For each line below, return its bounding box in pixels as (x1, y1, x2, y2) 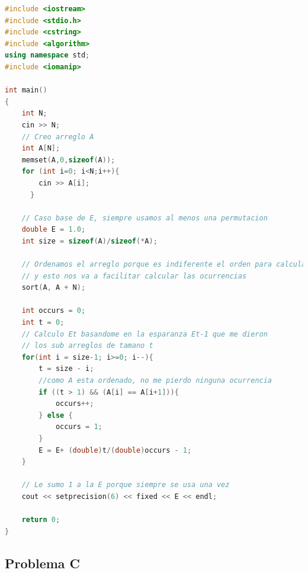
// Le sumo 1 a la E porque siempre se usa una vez (21, 481, 230, 489)
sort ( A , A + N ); (21, 283, 86, 292)
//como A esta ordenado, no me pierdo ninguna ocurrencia (38, 376, 272, 385)
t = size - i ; (38, 364, 94, 373)
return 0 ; (21, 516, 60, 524)
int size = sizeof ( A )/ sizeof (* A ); (21, 236, 158, 245)
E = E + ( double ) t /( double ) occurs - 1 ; (38, 446, 192, 454)
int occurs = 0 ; (21, 306, 86, 315)
